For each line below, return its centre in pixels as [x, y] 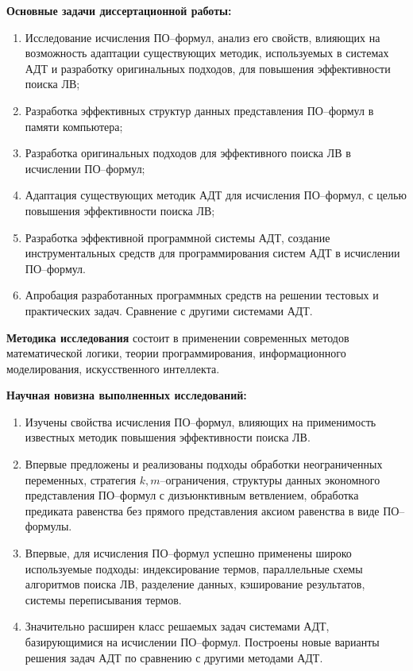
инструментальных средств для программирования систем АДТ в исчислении [212, 253]
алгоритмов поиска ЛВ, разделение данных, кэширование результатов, [195, 584]
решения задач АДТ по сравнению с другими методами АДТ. [174, 657]
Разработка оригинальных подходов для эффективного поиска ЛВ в [188, 153]
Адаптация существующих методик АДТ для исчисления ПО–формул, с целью [216, 195]
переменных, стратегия [81, 479]
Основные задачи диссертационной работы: [119, 10]
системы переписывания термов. [103, 599]
